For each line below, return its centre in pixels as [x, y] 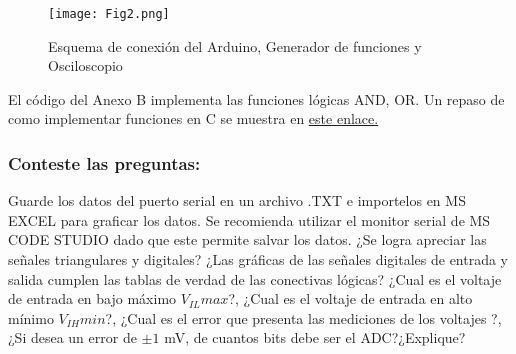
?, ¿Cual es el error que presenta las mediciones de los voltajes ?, [303, 317]
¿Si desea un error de [72, 337]
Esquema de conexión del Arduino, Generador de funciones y [235, 45]
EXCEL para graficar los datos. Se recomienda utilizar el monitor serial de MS [249, 219]
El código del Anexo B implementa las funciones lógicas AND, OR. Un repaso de [256, 98]
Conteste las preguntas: [104, 162]
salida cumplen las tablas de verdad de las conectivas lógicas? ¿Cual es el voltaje [255, 278]
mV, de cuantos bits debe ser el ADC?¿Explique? [315, 337]
